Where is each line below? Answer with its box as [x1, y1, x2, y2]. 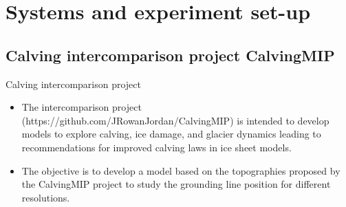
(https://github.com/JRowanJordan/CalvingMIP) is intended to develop [21, 113, 329, 127]
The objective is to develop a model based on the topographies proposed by [21, 163, 340, 177]
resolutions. [21, 190, 70, 204]
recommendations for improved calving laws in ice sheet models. [21, 140, 292, 154]
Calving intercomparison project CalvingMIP [6, 44, 335, 65]
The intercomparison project [21, 100, 142, 114]
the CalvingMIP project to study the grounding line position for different [21, 177, 331, 191]
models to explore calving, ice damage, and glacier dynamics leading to [21, 127, 321, 141]
